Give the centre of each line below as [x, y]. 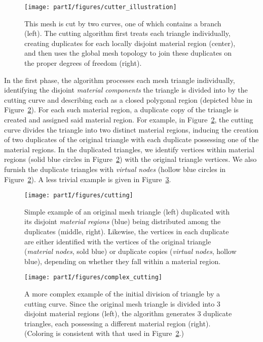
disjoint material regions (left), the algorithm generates [110, 313]
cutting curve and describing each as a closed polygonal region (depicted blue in [128, 99]
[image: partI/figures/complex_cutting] [93, 277]
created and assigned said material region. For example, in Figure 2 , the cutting [129, 119]
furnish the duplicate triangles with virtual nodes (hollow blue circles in [115, 169]
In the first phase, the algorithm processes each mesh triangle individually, [120, 80]
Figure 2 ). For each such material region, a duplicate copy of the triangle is [121, 110]
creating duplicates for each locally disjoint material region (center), [130, 43]
